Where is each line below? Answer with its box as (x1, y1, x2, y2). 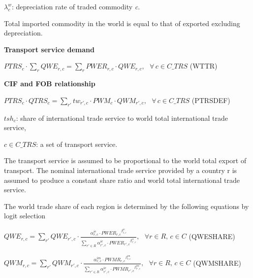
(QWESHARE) (189, 231, 235, 241)
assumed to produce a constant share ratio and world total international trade (4, 174, 240, 185)
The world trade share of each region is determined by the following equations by (4, 201, 249, 211)
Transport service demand (4, 44, 95, 54)
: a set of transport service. (36, 139, 118, 149)
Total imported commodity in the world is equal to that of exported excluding (4, 18, 240, 28)
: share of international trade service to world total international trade (16, 112, 228, 123)
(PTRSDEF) (191, 95, 230, 105)
